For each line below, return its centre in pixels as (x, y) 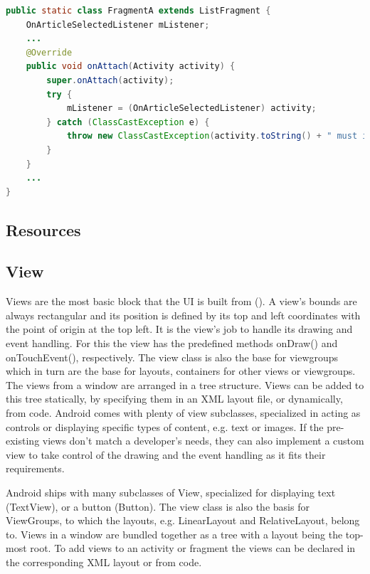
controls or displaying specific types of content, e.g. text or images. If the (165, 426)
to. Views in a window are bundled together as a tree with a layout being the (174, 534)
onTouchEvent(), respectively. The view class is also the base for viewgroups (172, 357)
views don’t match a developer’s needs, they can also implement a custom (203, 441)
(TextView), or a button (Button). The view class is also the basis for (158, 506)
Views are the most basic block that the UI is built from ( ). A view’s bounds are (181, 301)
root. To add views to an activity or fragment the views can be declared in (193, 548)
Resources (43, 229)
